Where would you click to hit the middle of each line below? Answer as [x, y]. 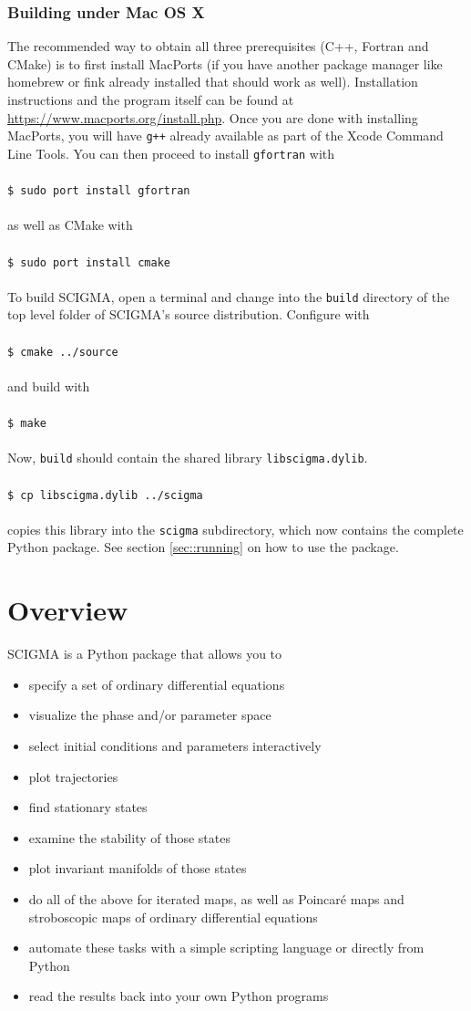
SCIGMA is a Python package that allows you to [145, 654]
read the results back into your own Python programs [179, 996]
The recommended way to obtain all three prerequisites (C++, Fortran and [218, 46]
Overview [68, 610]
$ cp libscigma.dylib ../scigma [105, 495]
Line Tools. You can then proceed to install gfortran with [171, 153]
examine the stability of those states [129, 837]
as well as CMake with [70, 225]
